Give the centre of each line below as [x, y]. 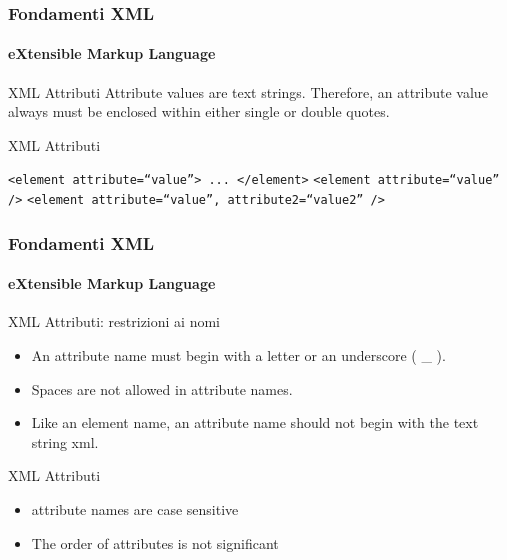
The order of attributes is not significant [155, 542]
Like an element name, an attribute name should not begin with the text [255, 422]
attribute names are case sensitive [135, 508]
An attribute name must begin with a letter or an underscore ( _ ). [238, 354]
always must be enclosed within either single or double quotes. [199, 111]
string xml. [65, 441]
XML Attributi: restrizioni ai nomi [114, 321]
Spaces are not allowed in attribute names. [162, 388]
